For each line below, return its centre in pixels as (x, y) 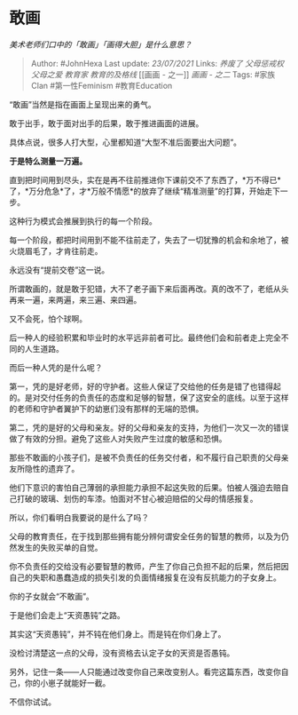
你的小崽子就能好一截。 (67, 683)
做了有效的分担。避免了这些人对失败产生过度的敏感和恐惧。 (118, 438)
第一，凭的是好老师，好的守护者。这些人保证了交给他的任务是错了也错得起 (145, 386)
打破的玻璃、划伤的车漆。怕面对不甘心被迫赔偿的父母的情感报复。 (137, 498)
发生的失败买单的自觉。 (59, 547)
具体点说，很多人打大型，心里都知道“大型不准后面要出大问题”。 (125, 142)
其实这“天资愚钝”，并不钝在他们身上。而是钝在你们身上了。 (118, 634)
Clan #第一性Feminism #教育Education (102, 85)
